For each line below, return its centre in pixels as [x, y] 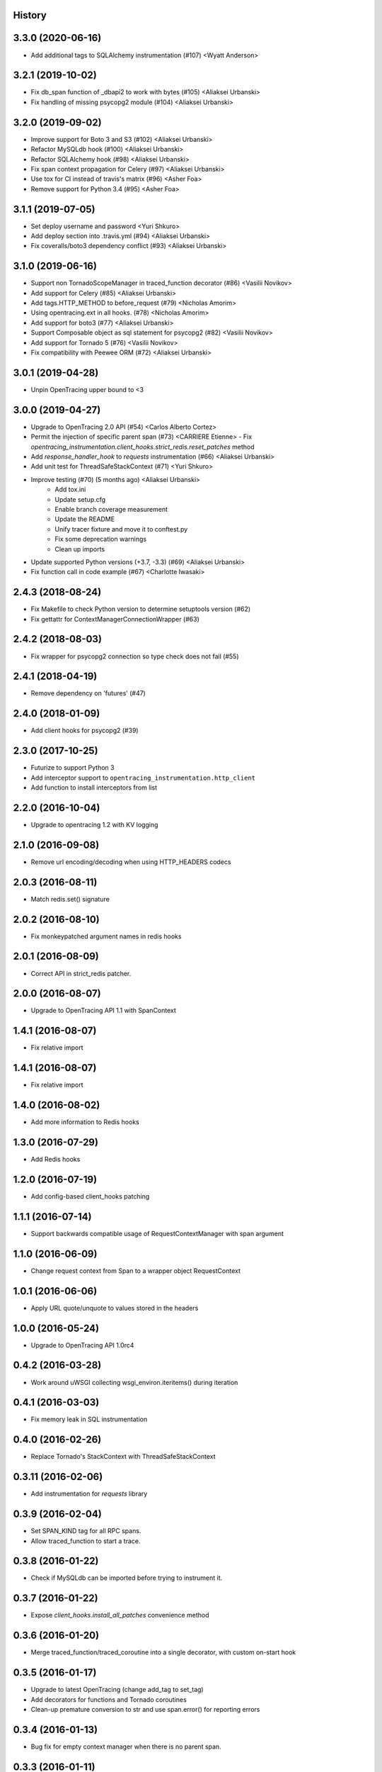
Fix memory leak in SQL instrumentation [89, 1419]
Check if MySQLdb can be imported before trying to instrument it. [127, 1578]
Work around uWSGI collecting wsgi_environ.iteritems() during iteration [134, 1382]
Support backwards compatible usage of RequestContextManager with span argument [157, 1233]
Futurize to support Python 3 [73, 768]
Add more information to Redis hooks [85, 1122]
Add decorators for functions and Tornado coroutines [109, 1699]
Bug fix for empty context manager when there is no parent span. [126, 1746]
